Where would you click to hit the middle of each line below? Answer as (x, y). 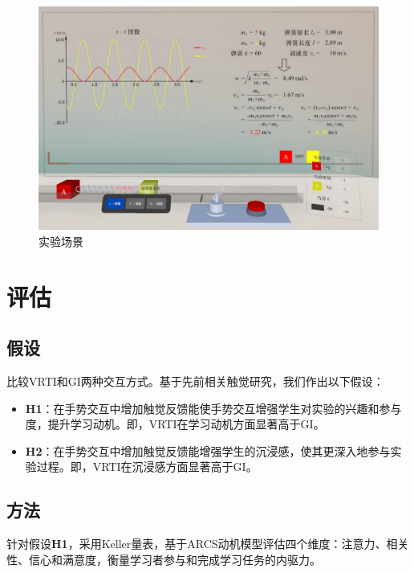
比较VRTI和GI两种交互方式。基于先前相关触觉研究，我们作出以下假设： (195, 381)
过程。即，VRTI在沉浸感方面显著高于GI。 (147, 467)
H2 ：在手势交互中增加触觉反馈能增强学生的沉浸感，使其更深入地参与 (208, 450)
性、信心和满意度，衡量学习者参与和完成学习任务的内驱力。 (164, 559)
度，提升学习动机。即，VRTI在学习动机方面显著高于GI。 (175, 424)
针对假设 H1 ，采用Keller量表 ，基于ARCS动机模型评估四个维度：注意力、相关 (208, 544)
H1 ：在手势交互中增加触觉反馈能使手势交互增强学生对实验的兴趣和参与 (213, 408)
